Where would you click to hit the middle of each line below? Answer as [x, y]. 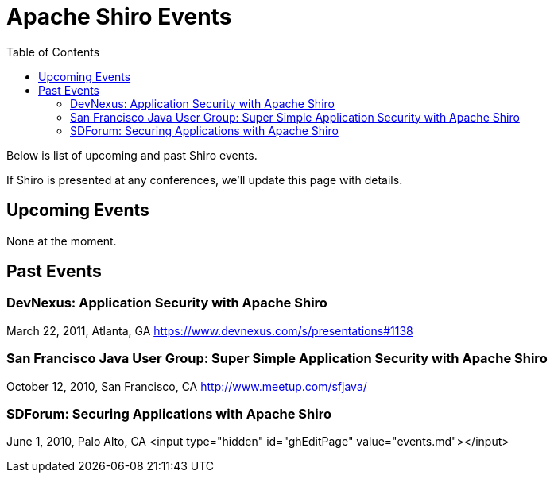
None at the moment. [62, 241]
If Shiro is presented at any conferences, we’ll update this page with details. [205, 180]
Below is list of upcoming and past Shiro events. [132, 155]
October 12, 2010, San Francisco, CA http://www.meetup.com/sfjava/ [187, 386]
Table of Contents [53, 52]
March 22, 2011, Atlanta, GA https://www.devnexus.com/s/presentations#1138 [210, 330]
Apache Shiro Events [119, 17]
